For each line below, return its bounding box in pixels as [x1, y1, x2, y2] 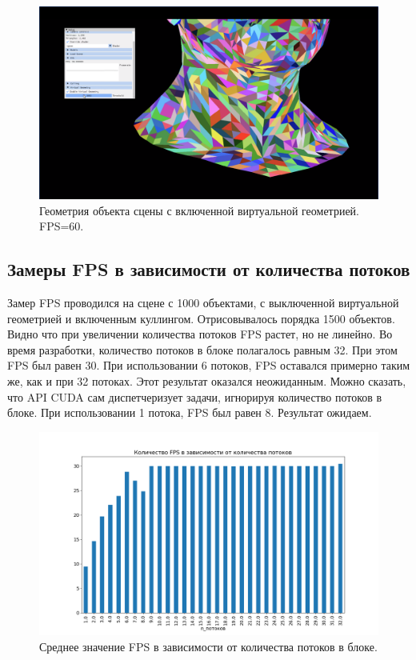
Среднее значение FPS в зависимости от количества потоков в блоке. [39, 638, 378, 654]
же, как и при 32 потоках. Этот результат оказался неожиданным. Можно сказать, [7, 372, 406, 389]
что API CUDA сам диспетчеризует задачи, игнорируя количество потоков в [7, 388, 382, 405]
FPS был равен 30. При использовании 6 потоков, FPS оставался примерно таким [7, 357, 410, 374]
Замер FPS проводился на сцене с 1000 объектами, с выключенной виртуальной [7, 294, 399, 310]
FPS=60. [39, 218, 84, 234]
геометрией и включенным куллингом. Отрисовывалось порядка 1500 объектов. [7, 310, 395, 326]
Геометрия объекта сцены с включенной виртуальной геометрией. [39, 202, 359, 218]
